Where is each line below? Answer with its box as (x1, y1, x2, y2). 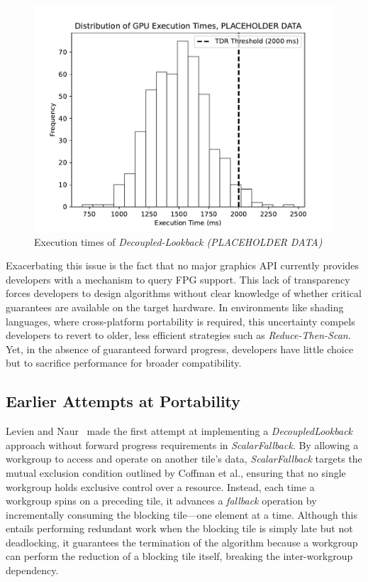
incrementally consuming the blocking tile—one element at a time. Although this (6, 507, 358, 522)
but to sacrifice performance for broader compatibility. (6, 355, 242, 370)
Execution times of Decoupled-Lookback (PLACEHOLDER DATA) (34, 234, 323, 249)
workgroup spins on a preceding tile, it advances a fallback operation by (6, 493, 317, 508)
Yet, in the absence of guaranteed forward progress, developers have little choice (6, 341, 354, 356)
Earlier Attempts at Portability (6, 390, 241, 412)
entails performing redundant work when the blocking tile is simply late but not (6, 521, 353, 536)
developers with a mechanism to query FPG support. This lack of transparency (6, 271, 350, 286)
